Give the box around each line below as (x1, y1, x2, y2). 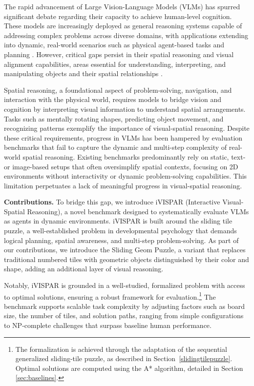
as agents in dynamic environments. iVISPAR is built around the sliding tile (4, 216, 233, 226)
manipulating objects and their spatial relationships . (4, 68, 163, 79)
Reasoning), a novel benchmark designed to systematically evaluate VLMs (27, 206, 249, 216)
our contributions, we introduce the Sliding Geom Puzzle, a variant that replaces (4, 244, 246, 255)
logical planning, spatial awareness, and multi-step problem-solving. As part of (4, 235, 239, 245)
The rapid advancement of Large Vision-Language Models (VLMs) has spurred (4, 1, 240, 11)
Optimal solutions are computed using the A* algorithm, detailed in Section (15, 363, 243, 373)
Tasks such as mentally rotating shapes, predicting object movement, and (4, 113, 224, 123)
